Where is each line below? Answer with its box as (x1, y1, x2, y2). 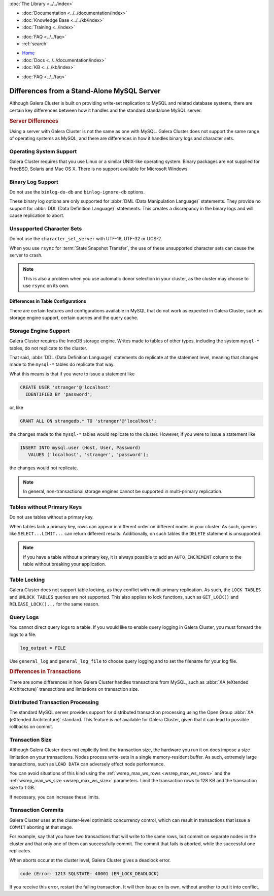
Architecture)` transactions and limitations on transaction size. (9, 686, 140, 692)
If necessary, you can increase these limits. (9, 794, 100, 800)
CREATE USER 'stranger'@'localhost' (20, 384, 112, 390)
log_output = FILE (20, 645, 66, 651)
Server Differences (9, 117, 58, 124)
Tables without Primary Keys (9, 503, 82, 510)
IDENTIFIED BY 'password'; (25, 392, 93, 397)
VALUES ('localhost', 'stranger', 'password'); (28, 452, 149, 458)
